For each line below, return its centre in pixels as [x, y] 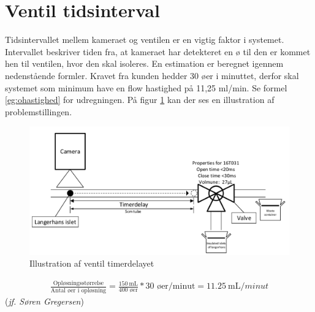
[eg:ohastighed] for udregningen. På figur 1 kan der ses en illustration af [140, 100]
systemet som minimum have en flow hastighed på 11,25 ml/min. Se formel [146, 87]
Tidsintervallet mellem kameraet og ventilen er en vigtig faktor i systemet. [145, 40]
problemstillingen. [39, 111]
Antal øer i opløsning [78, 290]
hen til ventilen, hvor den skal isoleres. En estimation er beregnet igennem [144, 63]
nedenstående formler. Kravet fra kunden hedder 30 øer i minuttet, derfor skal [152, 75]
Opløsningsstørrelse [78, 283]
